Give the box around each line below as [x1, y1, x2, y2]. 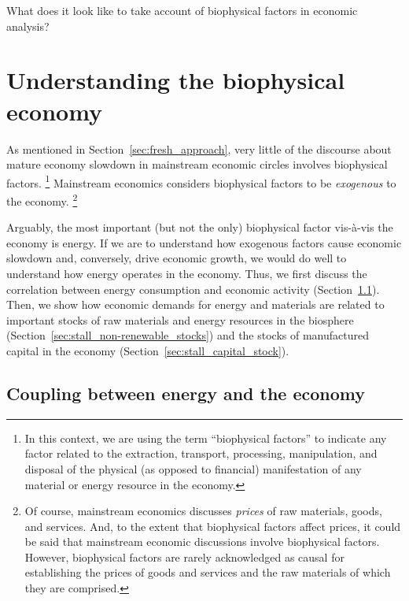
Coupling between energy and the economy [6, 380, 366, 405]
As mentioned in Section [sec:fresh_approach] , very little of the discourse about [6, 140, 392, 157]
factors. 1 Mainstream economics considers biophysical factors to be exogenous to [6, 172, 396, 191]
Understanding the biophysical [6, 64, 345, 96]
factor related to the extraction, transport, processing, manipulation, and [24, 445, 378, 462]
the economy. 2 [6, 190, 78, 209]
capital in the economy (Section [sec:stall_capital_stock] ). [6, 342, 289, 358]
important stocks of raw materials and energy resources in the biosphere [6, 311, 354, 328]
